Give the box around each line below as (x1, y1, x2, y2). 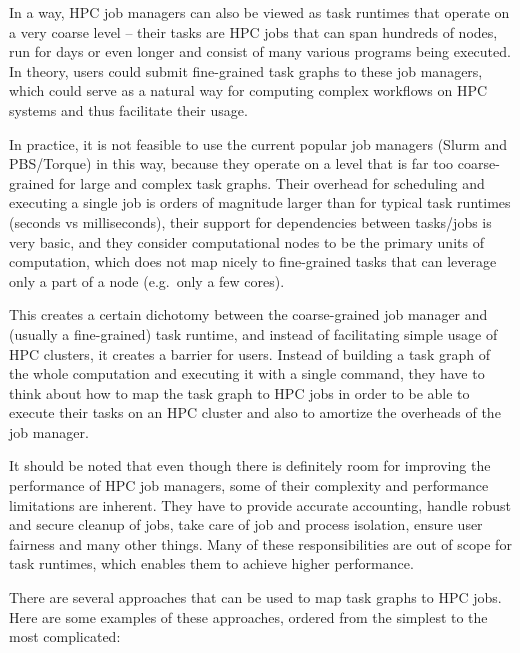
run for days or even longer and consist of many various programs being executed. (9, 41, 511, 62)
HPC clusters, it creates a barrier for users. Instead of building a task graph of (9, 343, 490, 364)
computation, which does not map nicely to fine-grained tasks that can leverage (9, 251, 497, 272)
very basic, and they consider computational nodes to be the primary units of (9, 231, 484, 252)
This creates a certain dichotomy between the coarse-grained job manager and (9, 304, 488, 325)
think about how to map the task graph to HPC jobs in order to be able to (9, 382, 470, 403)
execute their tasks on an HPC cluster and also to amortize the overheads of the (9, 402, 501, 423)
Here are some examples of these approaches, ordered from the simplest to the (9, 606, 488, 627)
